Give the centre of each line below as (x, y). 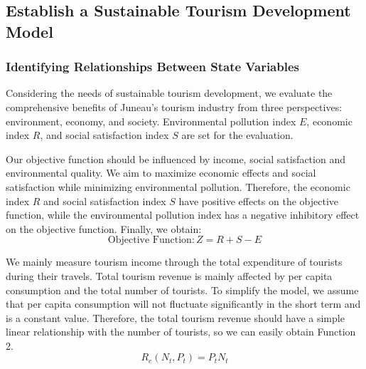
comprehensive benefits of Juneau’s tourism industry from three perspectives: (174, 106)
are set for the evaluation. (237, 135)
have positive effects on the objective (258, 201)
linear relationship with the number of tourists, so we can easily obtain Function (181, 332)
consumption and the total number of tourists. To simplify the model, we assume (182, 290)
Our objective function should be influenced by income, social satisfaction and (176, 158)
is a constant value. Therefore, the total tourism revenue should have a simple (175, 317)
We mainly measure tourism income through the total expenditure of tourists (174, 262)
